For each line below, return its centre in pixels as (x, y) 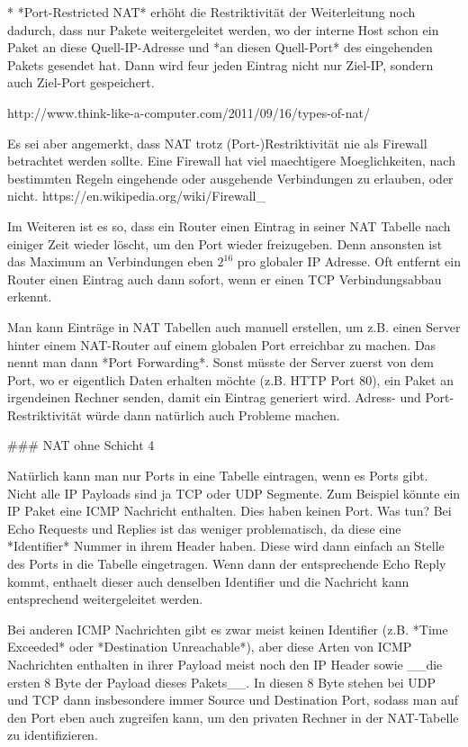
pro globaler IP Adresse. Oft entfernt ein (349, 261)
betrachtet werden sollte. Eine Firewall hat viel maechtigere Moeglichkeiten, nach (231, 161)
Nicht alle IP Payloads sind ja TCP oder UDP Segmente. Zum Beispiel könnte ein (234, 493)
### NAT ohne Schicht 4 (81, 445)
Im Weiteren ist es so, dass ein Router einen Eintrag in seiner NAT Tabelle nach (229, 225)
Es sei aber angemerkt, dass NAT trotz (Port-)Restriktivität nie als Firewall (217, 143)
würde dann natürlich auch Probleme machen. (213, 414)
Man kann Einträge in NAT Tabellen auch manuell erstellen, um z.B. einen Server (234, 326)
